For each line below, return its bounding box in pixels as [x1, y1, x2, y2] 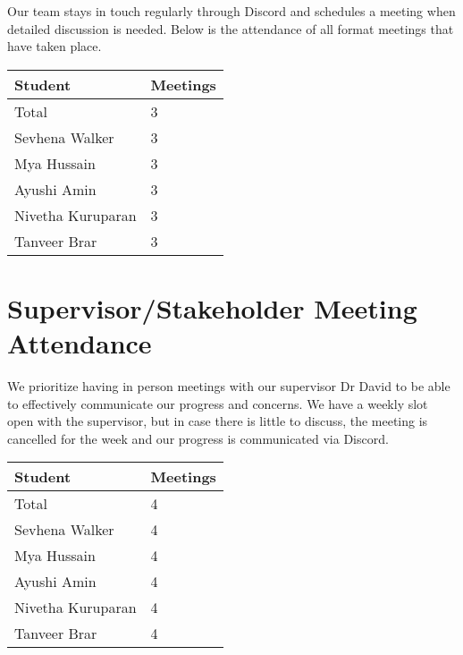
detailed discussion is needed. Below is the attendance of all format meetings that [7, 19, 454, 38]
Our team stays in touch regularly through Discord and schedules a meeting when [7, 2, 456, 20]
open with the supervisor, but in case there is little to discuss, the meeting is [7, 412, 428, 430]
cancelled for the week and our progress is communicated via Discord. [7, 429, 389, 447]
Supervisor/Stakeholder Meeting [7, 289, 417, 326]
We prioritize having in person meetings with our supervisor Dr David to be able [7, 377, 450, 396]
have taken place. [7, 37, 102, 55]
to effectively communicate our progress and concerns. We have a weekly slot [7, 394, 428, 413]
